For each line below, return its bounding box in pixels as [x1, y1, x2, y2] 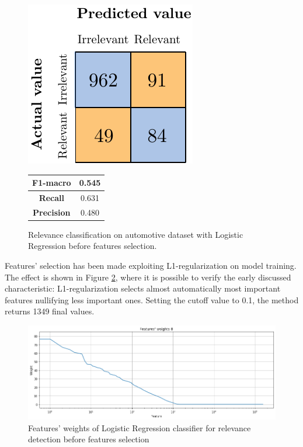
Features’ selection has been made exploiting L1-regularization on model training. [5, 259, 297, 272]
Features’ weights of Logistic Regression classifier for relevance [28, 421, 251, 434]
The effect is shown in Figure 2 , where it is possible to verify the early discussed [5, 271, 291, 283]
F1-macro [32, 176, 71, 189]
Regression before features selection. [28, 240, 157, 252]
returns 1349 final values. [5, 305, 95, 317]
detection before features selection [28, 433, 149, 445]
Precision [33, 206, 71, 218]
